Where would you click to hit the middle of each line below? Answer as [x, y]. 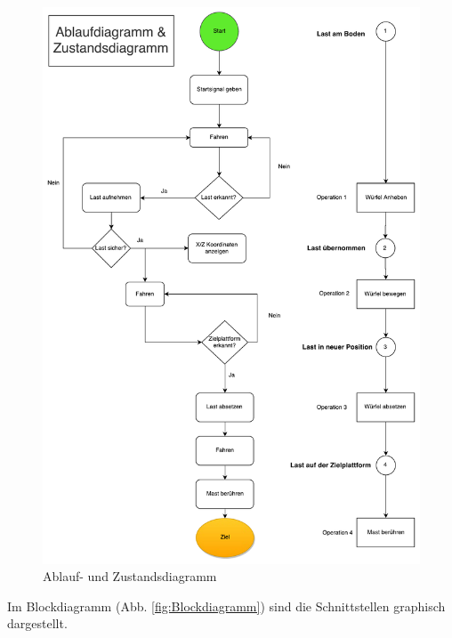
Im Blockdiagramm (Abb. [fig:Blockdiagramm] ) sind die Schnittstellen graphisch [226, 606]
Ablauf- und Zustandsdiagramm [130, 576]
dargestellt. [37, 623]
